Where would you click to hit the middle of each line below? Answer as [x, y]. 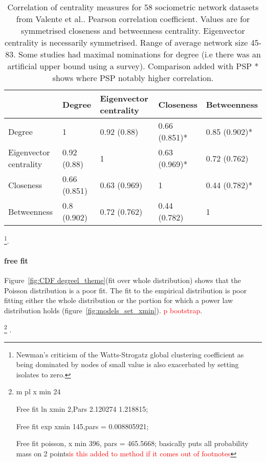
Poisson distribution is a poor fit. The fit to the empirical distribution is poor [126, 290]
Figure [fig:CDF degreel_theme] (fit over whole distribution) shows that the [123, 280]
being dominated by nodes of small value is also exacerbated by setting [127, 364]
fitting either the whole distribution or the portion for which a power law [119, 300]
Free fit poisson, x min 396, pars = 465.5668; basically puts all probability [132, 443]
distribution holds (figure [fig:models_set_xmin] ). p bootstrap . [103, 310]
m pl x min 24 [38, 391]
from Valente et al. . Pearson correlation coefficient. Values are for [133, 19]
